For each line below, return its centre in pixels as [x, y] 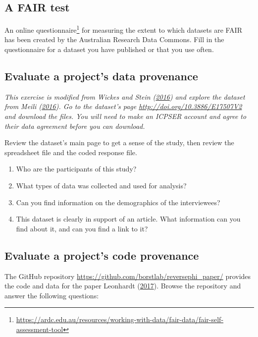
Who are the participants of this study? [76, 169]
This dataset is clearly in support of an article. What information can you [128, 219]
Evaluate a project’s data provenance [101, 76]
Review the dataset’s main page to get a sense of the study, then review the [119, 142]
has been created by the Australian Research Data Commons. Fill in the [114, 39]
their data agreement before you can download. [75, 126]
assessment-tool [40, 329]
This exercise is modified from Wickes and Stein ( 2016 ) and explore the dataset [125, 96]
